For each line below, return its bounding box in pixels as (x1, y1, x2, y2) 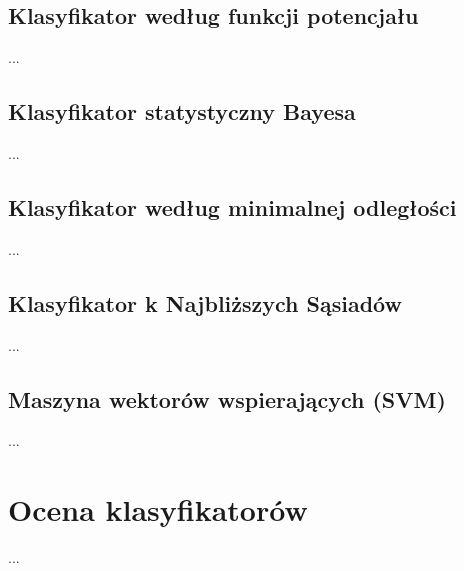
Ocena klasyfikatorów (8, 489, 308, 530)
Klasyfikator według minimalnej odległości (8, 191, 457, 222)
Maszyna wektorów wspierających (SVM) (8, 383, 446, 414)
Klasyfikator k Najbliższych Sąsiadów (8, 287, 402, 318)
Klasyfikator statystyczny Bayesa (8, 96, 356, 127)
